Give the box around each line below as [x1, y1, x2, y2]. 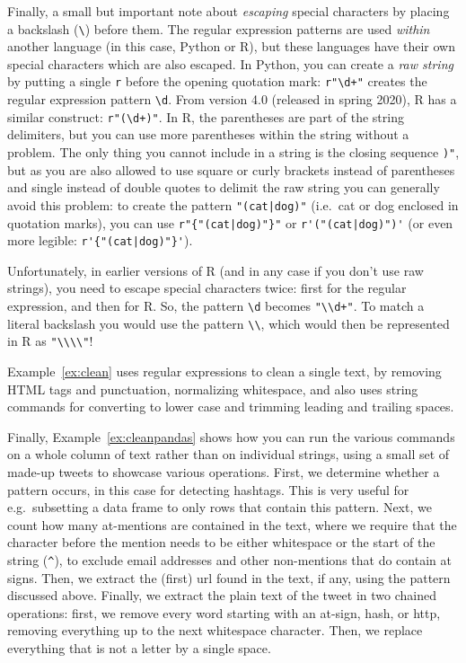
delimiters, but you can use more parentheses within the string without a [7, 125, 409, 144]
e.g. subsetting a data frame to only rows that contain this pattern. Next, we [7, 498, 432, 517]
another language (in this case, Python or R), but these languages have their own [7, 37, 455, 56]
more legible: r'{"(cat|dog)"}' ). [7, 231, 193, 250]
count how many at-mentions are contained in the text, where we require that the [7, 515, 457, 534]
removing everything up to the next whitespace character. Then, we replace [7, 621, 423, 640]
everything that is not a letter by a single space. [7, 638, 271, 657]
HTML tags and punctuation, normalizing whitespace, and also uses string [7, 379, 418, 398]
